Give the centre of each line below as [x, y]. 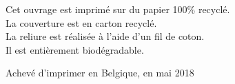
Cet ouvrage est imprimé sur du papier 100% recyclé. [118, 9]
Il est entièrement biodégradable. [75, 49]
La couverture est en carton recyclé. [81, 22]
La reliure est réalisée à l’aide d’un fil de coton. [105, 36]
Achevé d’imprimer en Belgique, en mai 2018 [100, 73]
